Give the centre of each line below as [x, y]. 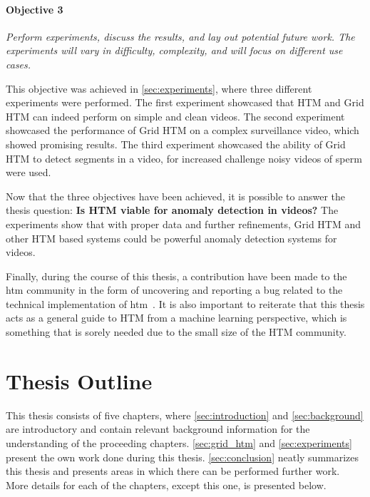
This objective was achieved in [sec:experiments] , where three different [159, 88]
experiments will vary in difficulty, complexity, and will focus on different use [174, 50]
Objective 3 [35, 9]
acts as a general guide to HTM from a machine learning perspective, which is [176, 318]
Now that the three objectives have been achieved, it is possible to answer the [176, 196]
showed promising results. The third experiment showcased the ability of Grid [176, 144]
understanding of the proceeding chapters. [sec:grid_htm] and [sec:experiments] [179, 442]
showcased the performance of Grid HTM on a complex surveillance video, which [183, 130]
